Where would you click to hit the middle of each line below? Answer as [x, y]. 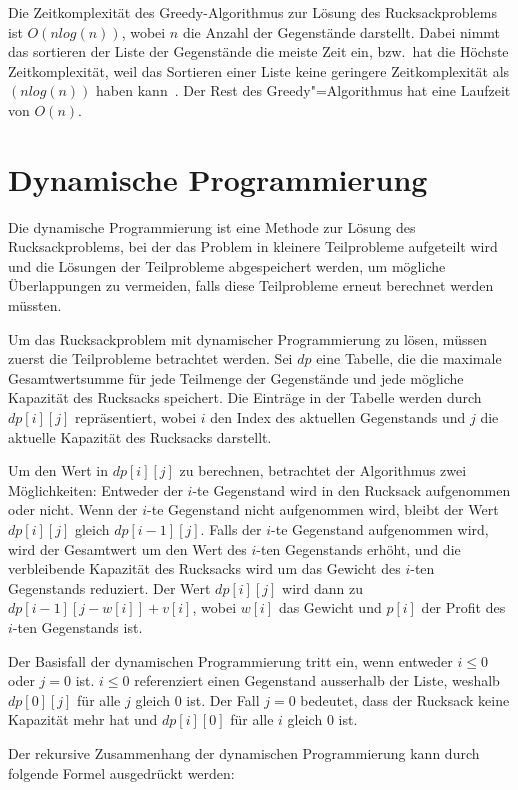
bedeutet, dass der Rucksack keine [405, 699]
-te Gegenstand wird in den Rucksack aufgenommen [351, 489]
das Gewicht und [330, 607]
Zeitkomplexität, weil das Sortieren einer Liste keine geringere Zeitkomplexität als [259, 70]
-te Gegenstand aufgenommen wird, [380, 529]
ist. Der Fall [223, 699]
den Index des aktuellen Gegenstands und [338, 417]
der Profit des [463, 607]
